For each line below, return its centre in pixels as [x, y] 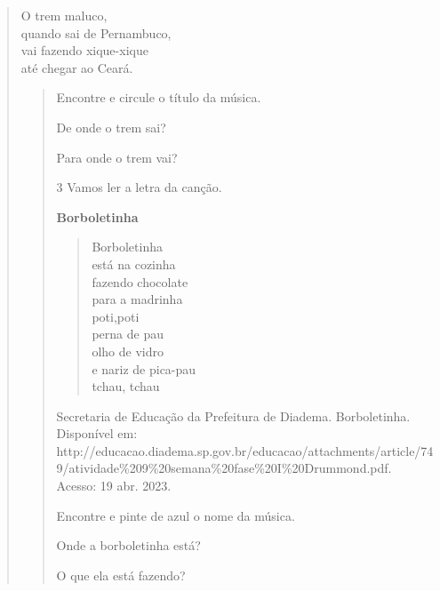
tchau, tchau [126, 386]
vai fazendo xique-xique [84, 50]
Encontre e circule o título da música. [159, 97]
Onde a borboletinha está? [128, 545]
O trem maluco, [64, 15]
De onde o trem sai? [111, 127]
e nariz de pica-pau [144, 368]
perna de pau [128, 334]
